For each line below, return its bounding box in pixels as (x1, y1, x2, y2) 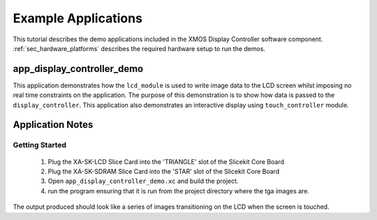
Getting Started (13, 140, 66, 150)
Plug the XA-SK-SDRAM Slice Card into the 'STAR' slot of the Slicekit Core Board (47, 167, 280, 175)
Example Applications (13, 10, 143, 26)
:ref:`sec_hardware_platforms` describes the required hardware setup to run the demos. (13, 44, 265, 52)
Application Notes (13, 119, 94, 131)
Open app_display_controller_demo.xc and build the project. (47, 177, 239, 185)
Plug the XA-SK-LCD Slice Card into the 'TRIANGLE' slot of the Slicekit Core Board (47, 157, 284, 166)
